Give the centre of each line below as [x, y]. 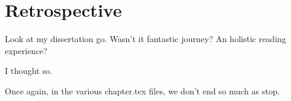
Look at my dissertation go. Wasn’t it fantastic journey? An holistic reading [145, 39]
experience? [26, 50]
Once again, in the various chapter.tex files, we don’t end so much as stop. [142, 90]
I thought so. [29, 71]
